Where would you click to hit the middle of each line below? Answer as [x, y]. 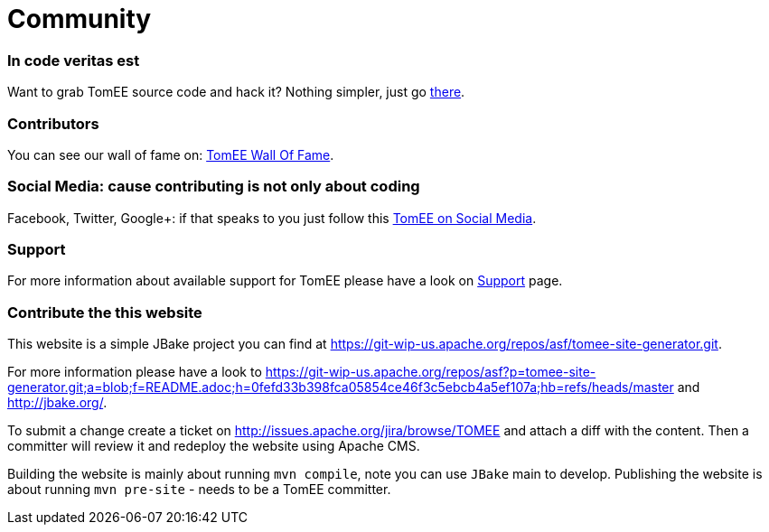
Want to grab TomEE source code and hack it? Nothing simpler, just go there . [236, 92]
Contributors [53, 123]
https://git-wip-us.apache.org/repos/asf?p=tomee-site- [431, 372]
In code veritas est [74, 60]
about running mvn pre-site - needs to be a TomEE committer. [199, 490]
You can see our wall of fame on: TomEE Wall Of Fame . [171, 154]
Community [80, 19]
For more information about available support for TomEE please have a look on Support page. [285, 281]
